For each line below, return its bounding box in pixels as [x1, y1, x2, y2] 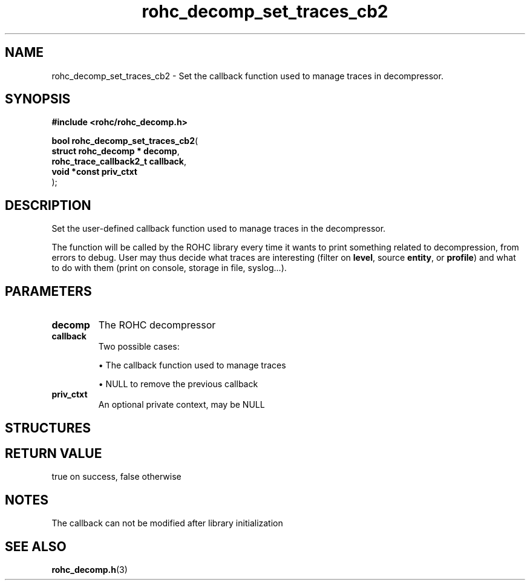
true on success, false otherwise [51, 471, 182, 482]
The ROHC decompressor [98, 319, 216, 332]
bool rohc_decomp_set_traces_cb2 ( [51, 136, 198, 146]
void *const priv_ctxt [51, 166, 137, 177]
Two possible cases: [98, 341, 180, 352]
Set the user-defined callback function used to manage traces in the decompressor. [51, 223, 386, 234]
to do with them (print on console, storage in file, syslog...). [51, 263, 287, 273]
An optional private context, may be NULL [98, 399, 265, 410]
